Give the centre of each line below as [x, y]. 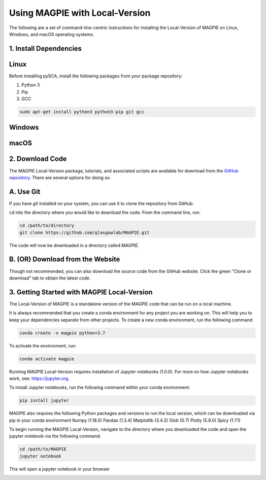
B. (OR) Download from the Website [65, 259]
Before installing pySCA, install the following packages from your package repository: [96, 76]
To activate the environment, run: [43, 345]
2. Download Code [38, 159]
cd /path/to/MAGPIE [43, 449]
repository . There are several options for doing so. [60, 177]
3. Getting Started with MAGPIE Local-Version [81, 292]
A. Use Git [25, 191]
